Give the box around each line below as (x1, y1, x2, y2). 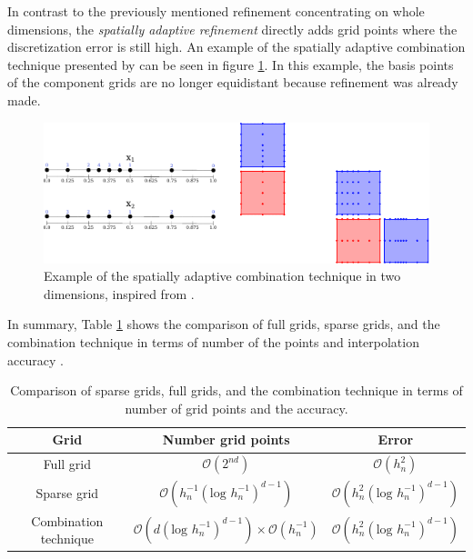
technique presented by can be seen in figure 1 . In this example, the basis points (7, 55, 454, 74)
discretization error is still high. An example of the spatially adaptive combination (7, 37, 466, 56)
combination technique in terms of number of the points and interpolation (7, 333, 419, 352)
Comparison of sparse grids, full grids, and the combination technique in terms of (10, 381, 463, 400)
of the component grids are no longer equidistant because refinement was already (7, 73, 458, 92)
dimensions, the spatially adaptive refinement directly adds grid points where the (7, 19, 458, 38)
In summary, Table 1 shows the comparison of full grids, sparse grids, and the (7, 314, 440, 334)
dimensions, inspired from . (44, 284, 195, 303)
